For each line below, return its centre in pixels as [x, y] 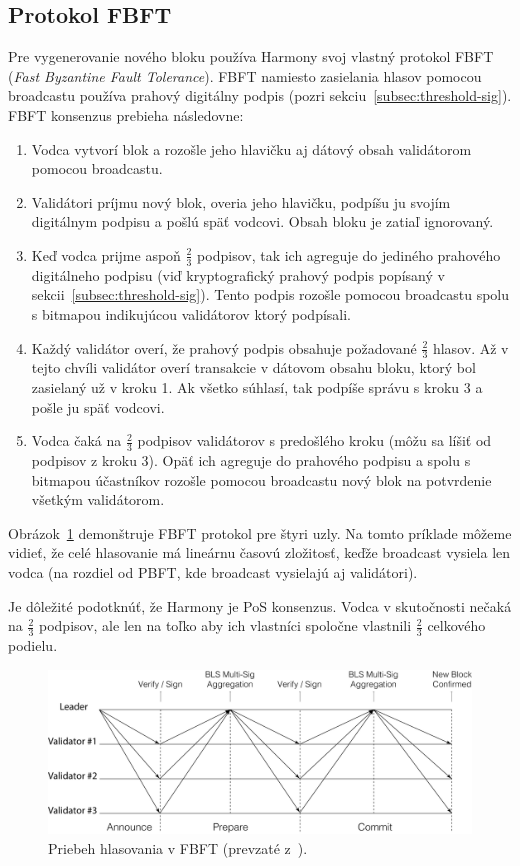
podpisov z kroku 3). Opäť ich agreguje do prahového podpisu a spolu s [251, 460]
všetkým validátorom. [98, 499]
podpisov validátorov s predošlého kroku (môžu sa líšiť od [314, 440]
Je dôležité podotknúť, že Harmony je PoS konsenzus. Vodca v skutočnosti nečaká [260, 605]
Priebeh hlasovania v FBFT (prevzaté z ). [178, 847]
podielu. [33, 644]
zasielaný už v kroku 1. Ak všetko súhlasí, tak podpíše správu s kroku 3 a [257, 386]
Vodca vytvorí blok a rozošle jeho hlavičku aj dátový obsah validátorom [251, 148]
